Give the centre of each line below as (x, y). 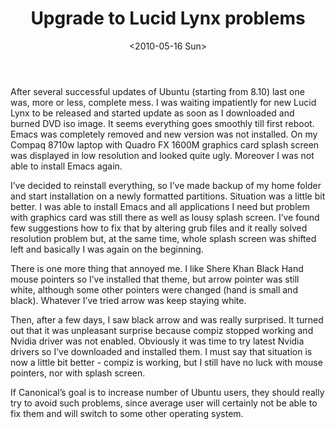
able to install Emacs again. (66, 166)
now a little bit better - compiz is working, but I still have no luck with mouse (166, 362)
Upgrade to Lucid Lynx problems (168, 18)
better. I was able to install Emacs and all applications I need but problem (160, 206)
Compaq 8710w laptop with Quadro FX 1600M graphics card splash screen (165, 144)
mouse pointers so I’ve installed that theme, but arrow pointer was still (155, 279)
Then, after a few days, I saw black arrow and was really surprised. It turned (167, 319)
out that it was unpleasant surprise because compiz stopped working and (162, 330)
